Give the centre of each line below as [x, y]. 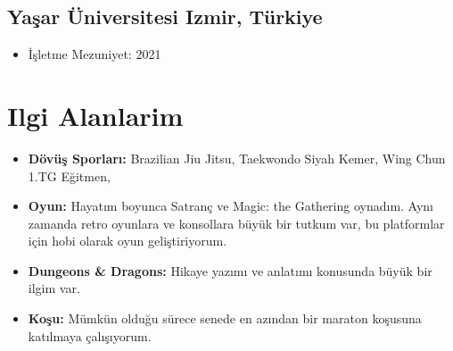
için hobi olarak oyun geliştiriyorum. [128, 241]
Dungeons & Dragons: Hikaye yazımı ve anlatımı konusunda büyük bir [230, 270]
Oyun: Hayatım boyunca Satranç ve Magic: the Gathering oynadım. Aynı [231, 206]
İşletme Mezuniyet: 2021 [95, 54]
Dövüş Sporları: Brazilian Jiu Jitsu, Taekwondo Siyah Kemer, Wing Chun [237, 158]
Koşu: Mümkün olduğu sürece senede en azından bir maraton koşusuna [225, 318]
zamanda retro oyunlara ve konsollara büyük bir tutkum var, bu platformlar [236, 223]
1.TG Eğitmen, [69, 175]
